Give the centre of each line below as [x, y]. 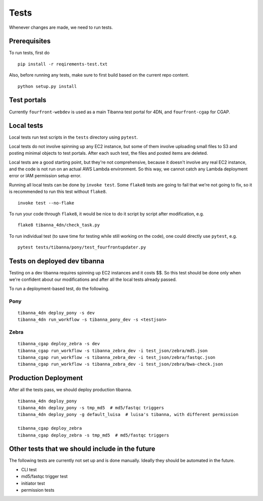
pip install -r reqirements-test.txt [63, 64]
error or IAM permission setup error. [45, 176]
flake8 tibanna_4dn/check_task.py [59, 225]
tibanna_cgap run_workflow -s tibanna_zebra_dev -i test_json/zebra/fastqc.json [117, 357]
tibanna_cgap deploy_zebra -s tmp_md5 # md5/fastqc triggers [94, 435]
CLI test [29, 469]
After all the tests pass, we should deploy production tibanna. [71, 390]
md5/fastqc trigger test [44, 477]
